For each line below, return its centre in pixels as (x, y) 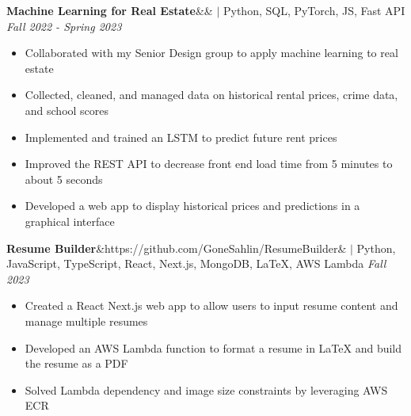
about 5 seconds (64, 179)
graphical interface (70, 221)
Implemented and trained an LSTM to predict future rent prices (181, 137)
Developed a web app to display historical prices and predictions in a (192, 206)
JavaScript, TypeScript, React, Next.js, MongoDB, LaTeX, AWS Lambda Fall (196, 263)
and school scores (67, 110)
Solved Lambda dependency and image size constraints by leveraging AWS (206, 389)
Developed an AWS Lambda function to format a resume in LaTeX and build (213, 347)
